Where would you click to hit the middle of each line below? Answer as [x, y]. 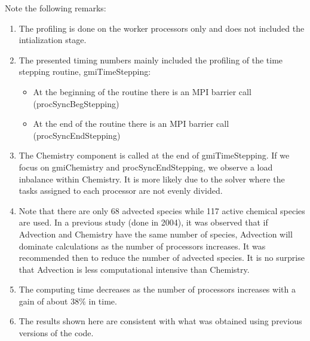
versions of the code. [56, 333]
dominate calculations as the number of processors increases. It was [142, 246]
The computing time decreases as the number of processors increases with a [157, 289]
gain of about [43, 301]
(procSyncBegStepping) [76, 103]
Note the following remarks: [56, 8]
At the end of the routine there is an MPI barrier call [131, 124]
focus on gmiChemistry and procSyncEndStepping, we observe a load [146, 167]
